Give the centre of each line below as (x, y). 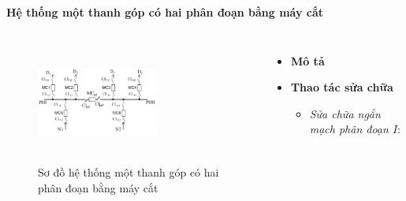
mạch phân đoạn (349, 129)
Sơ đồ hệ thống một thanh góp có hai (129, 172)
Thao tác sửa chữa (342, 87)
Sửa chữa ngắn (345, 113)
